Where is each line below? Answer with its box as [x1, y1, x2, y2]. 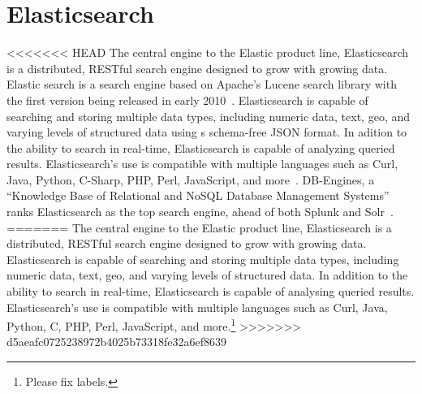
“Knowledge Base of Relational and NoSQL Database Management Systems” [6, 187, 390, 204]
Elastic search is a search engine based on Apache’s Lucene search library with [6, 76, 397, 93]
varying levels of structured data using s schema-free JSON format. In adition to [6, 123, 407, 141]
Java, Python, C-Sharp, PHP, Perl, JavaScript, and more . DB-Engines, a [6, 171, 375, 188]
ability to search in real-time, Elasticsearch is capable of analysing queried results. [6, 283, 415, 300]
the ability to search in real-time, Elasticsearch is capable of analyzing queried [6, 139, 395, 156]
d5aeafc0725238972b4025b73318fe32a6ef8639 [6, 333, 227, 350]
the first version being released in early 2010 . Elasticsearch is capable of [6, 91, 368, 108]
